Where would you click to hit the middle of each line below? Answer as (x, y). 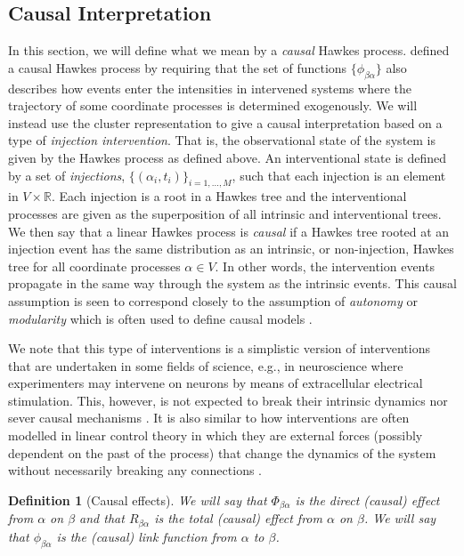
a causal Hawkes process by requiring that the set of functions (178, 67)
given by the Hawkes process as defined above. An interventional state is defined (228, 157)
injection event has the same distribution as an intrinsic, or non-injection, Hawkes (231, 249)
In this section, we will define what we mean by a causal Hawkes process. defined (229, 50)
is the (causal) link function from (147, 536)
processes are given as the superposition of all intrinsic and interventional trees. (225, 213)
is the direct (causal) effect (367, 500)
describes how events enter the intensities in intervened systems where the (210, 88)
